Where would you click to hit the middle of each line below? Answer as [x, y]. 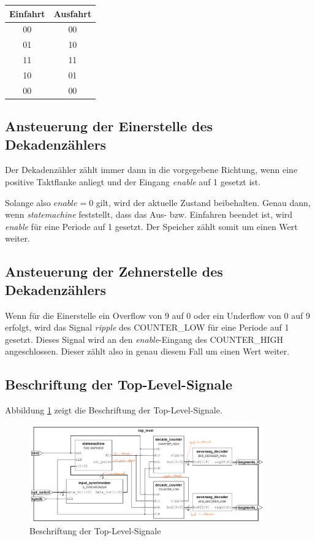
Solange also [28, 202]
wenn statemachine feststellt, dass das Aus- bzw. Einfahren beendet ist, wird [149, 214]
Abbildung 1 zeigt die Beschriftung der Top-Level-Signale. [114, 410]
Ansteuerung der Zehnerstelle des [114, 271]
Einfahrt [27, 13]
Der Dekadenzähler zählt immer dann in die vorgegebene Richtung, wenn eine [151, 170]
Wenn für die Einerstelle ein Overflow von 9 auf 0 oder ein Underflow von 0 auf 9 [157, 315]
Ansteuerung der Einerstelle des [109, 126]
